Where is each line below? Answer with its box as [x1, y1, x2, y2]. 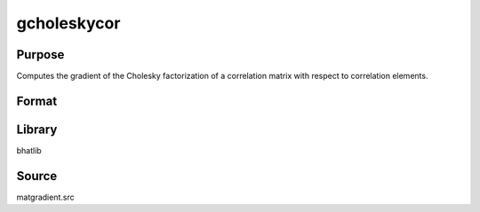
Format [16, 93, 58, 108]
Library [16, 122, 58, 137]
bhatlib [16, 145, 42, 155]
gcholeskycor [16, 13, 121, 33]
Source [16, 169, 58, 184]
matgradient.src [16, 192, 75, 202]
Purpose [16, 47, 65, 62]
